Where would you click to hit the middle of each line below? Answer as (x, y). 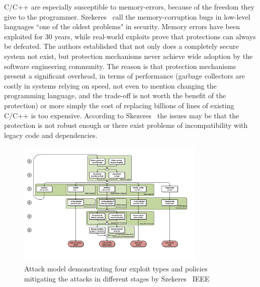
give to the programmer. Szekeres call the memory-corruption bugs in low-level (127, 16)
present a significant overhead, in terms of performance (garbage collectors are (124, 76)
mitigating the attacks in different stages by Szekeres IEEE (117, 279)
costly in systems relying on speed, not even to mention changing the (110, 85)
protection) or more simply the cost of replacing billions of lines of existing (119, 105)
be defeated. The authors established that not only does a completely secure (121, 46)
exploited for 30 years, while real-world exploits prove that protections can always (130, 36)
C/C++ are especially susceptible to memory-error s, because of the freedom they (129, 7)
